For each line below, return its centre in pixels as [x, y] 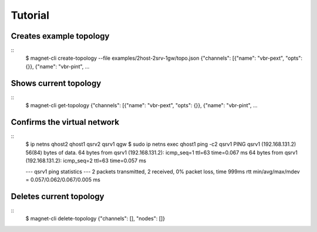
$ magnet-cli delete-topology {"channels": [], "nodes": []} [95, 219]
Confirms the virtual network [65, 122]
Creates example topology [60, 36]
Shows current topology [56, 83]
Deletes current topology [58, 196]
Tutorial [30, 15]
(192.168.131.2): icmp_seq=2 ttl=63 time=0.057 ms [86, 161]
